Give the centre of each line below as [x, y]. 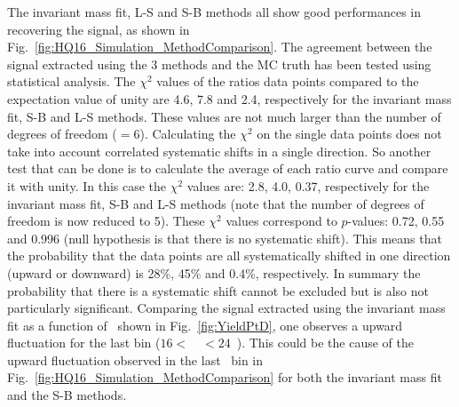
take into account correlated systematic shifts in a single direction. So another [219, 151]
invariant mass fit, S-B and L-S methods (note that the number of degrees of [216, 203]
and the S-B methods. [67, 395]
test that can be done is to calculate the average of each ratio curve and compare [228, 168]
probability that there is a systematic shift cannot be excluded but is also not [218, 290]
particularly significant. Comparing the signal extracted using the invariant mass [226, 308]
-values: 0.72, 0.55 [396, 221]
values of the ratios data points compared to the [288, 81]
